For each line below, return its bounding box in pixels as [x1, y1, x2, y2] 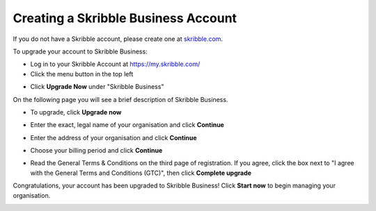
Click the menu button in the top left [30, 69, 134, 78]
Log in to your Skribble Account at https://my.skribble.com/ [30, 60, 201, 69]
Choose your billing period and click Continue [30, 146, 163, 155]
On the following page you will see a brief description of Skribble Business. [13, 95, 228, 103]
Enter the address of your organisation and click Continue [30, 133, 198, 142]
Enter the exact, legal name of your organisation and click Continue [30, 121, 224, 129]
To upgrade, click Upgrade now [30, 108, 122, 116]
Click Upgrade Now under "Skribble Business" [30, 83, 164, 91]
